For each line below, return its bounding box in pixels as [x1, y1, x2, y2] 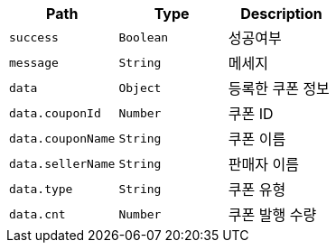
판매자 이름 [228, 155, 299, 173]
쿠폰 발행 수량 [228, 206, 317, 224]
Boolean [118, 30, 169, 44]
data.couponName [9, 131, 116, 145]
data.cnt [9, 207, 66, 221]
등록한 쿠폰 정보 [228, 79, 330, 97]
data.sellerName [9, 156, 116, 171]
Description [240, 5, 322, 23]
